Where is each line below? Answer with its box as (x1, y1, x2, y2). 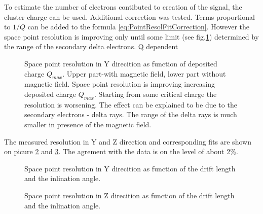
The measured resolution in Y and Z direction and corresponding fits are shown (4, 136, 251, 147)
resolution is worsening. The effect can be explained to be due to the (24, 99, 237, 110)
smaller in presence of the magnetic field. (24, 119, 152, 129)
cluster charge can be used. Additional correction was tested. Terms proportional (4, 11, 255, 22)
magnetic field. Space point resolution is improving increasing (24, 79, 215, 89)
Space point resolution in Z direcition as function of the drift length (24, 190, 235, 200)
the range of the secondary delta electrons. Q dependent (4, 41, 178, 52)
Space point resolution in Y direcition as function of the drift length (24, 163, 236, 173)
